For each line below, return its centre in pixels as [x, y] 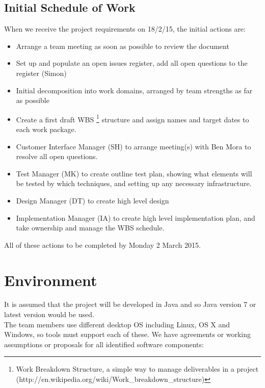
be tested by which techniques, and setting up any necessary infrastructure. [134, 183]
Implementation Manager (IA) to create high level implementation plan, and [136, 217]
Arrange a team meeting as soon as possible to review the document [123, 46]
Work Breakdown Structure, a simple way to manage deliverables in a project [137, 369]
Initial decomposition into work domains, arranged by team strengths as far [134, 90]
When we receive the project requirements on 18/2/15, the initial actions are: [125, 29]
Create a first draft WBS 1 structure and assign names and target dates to [132, 118]
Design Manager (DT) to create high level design [92, 200]
